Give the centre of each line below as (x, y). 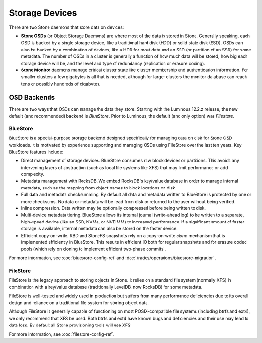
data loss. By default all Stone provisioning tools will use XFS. (70, 325)
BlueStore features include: (36, 152)
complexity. (33, 174)
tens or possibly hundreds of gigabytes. (61, 84)
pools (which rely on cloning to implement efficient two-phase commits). (94, 249)
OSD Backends (32, 97)
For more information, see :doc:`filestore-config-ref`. (62, 334)
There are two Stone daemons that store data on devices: (66, 27)
